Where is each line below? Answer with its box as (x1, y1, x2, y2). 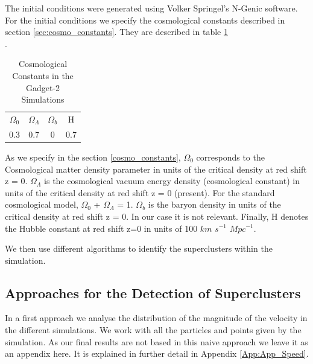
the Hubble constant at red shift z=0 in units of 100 (5, 222, 198, 234)
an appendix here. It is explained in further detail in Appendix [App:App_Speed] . (5, 347, 309, 360)
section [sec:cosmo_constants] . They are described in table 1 (5, 25, 228, 38)
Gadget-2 (25, 81, 60, 94)
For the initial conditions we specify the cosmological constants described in (5, 13, 285, 26)
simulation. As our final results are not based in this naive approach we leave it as (5, 335, 308, 348)
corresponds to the (196, 150, 265, 163)
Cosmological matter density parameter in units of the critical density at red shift (5, 162, 307, 175)
